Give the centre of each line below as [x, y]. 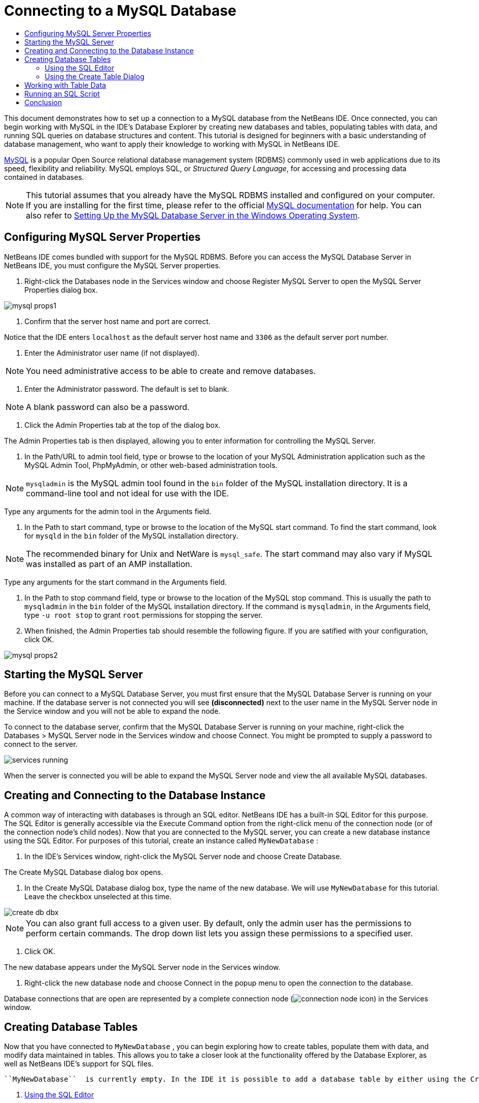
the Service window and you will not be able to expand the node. [112, 711]
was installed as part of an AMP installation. [109, 564]
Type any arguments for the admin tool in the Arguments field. [108, 511]
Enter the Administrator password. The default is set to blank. [127, 389]
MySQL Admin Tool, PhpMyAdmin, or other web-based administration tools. [151, 465]
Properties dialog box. [61, 290]
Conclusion [43, 102]
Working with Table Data [65, 85]
